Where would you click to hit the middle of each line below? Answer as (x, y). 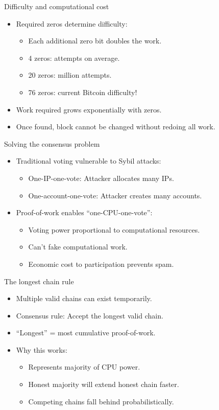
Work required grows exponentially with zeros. (89, 109)
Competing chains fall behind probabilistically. (101, 401)
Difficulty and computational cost (57, 6)
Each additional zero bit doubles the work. (95, 41)
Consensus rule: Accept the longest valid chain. (90, 315)
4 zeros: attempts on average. (74, 58)
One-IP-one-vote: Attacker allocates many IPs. (101, 178)
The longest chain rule (39, 281)
